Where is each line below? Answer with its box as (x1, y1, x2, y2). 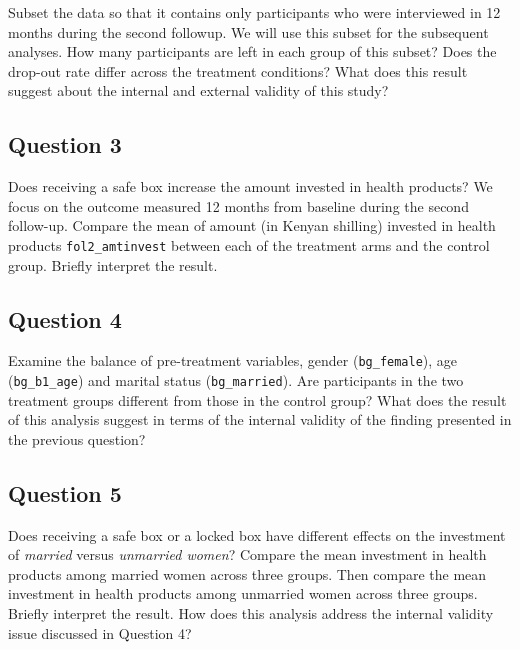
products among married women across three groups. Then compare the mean (8, 563, 487, 584)
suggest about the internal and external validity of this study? (8, 80, 389, 101)
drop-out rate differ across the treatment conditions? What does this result (8, 60, 468, 81)
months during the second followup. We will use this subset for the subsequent (8, 21, 489, 42)
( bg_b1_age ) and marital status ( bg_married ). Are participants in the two (8, 370, 464, 391)
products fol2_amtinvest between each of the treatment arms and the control (8, 234, 490, 255)
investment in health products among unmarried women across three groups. (8, 583, 478, 604)
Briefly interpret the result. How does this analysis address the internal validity (8, 603, 494, 624)
